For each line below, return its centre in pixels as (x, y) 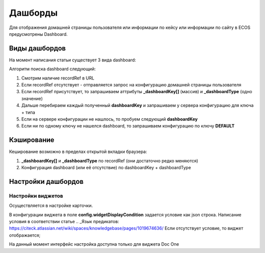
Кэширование (32, 140)
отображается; (25, 235)
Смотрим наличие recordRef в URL (58, 78)
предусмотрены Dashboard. (39, 34)
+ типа (28, 112)
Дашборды (33, 13)
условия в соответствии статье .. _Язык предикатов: (64, 221)
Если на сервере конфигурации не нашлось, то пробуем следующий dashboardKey (110, 119)
